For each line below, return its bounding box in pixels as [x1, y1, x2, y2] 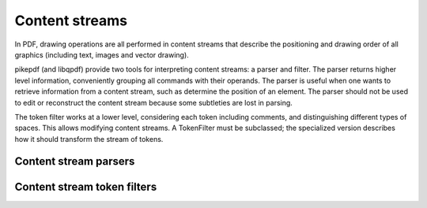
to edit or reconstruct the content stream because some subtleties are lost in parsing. [14, 98, 293, 107]
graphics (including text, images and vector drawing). [14, 50, 189, 59]
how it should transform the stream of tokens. [14, 134, 164, 143]
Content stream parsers [14, 154, 135, 169]
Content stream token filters [14, 180, 157, 193]
